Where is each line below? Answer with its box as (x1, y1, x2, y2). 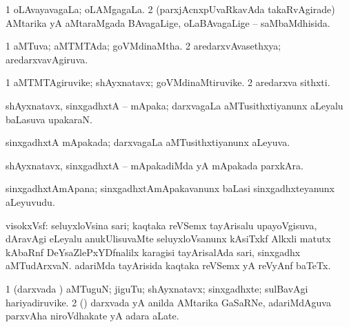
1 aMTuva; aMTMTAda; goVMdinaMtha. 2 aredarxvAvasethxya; (6, 39, 281, 53)
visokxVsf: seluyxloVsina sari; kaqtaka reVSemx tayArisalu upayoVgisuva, (6, 218, 317, 232)
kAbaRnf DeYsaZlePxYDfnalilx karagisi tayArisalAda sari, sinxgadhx (6, 244, 301, 259)
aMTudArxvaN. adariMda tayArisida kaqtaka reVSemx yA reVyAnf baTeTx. (6, 258, 331, 273)
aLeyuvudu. (6, 194, 55, 209)
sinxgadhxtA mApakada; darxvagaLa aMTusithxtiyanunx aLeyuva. (6, 135, 290, 149)
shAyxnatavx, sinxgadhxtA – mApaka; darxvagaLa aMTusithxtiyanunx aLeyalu (6, 98, 343, 112)
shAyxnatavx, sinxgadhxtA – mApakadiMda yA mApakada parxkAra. (6, 158, 303, 172)
